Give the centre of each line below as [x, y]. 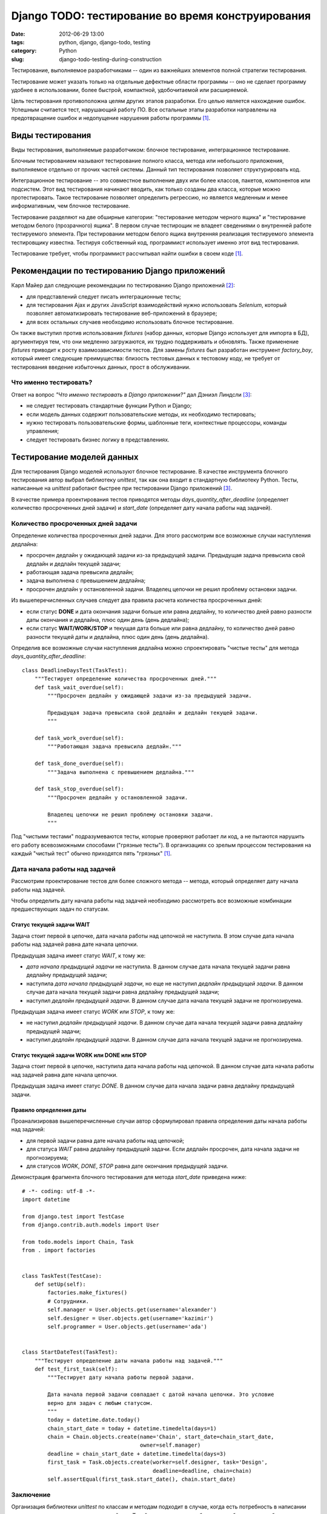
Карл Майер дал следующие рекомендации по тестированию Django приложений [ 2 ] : [123, 285]
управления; [43, 431]
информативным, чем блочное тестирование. [71, 206]
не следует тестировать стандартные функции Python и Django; [109, 406]
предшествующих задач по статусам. [60, 909]
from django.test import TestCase [73, 1216]
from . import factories [59, 1250]
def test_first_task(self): [76, 1369]
